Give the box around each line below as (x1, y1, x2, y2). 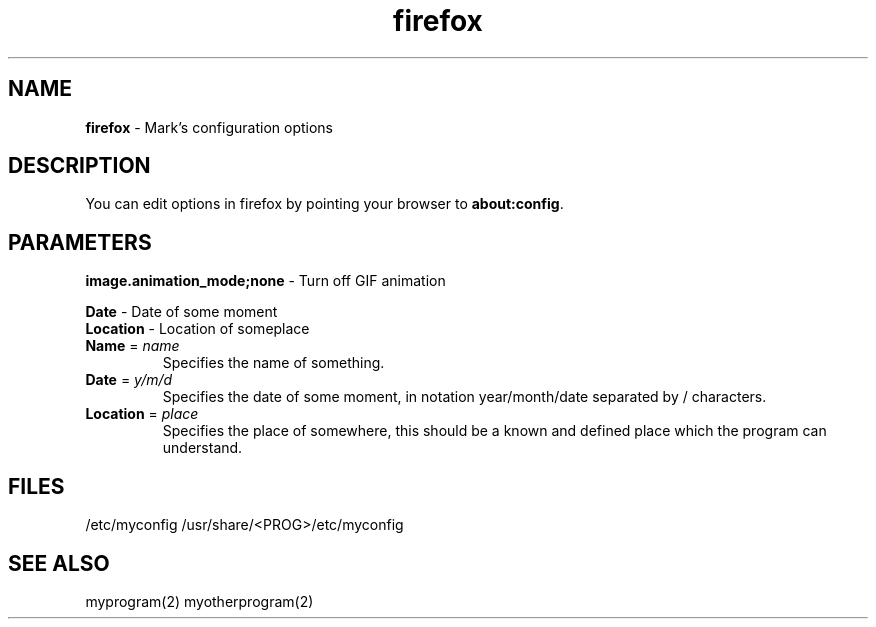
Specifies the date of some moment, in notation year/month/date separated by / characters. (162, 388, 767, 406)
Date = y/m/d (85, 371, 173, 389)
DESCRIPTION (8, 153, 151, 179)
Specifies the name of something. (162, 354, 385, 372)
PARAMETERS (8, 229, 152, 255)
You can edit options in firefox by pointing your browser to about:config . (85, 195, 564, 213)
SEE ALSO (8, 550, 110, 576)
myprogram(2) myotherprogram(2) (85, 592, 314, 610)
